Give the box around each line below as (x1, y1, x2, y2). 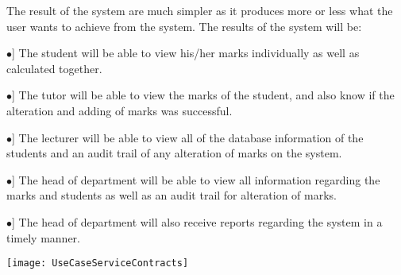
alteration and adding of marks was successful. (6, 102, 233, 118)
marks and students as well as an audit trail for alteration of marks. (6, 187, 337, 203)
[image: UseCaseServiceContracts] (6, 258, 189, 269)
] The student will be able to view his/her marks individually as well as (12, 45, 360, 61)
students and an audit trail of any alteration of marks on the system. (6, 145, 342, 161)
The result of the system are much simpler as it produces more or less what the (6, 2, 393, 18)
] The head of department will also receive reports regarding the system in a (12, 213, 383, 230)
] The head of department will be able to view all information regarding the (12, 171, 380, 188)
